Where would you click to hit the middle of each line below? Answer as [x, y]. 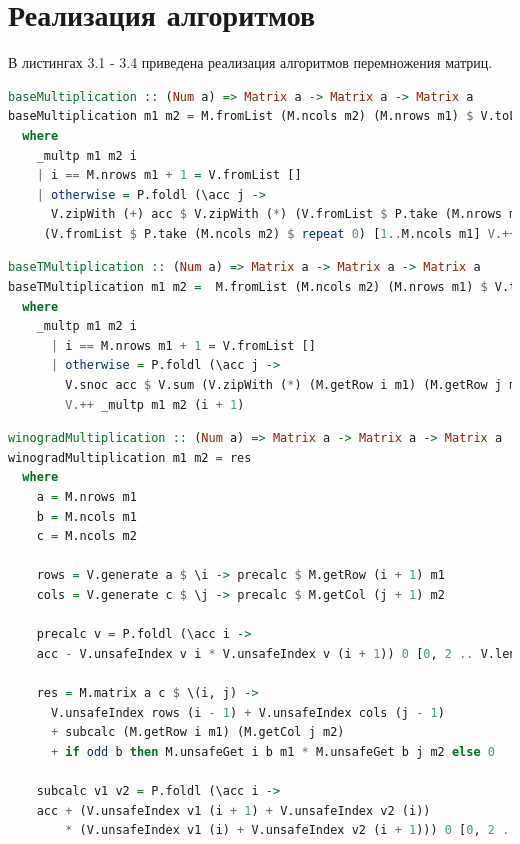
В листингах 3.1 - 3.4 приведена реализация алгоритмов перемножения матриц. [250, 62]
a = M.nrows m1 [86, 497]
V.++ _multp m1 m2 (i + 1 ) [155, 404]
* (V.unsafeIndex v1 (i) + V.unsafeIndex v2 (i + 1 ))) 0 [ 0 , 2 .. [291, 830]
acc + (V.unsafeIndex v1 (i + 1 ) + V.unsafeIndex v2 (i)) [233, 810]
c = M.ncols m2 [86, 536]
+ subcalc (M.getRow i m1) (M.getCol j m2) [197, 732]
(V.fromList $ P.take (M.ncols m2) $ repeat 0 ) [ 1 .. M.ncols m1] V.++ [280, 233]
